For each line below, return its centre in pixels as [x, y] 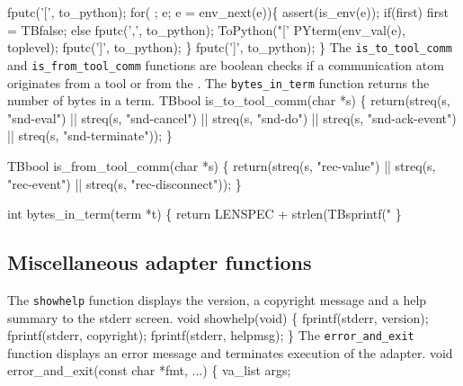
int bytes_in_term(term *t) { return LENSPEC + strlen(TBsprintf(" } [205, 214]
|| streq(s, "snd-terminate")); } [90, 135]
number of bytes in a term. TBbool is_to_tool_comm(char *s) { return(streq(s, [229, 100]
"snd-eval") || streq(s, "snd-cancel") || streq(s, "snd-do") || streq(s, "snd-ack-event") [232, 117]
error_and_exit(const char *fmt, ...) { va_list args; [149, 370]
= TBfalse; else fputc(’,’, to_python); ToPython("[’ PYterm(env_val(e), [206, 29]
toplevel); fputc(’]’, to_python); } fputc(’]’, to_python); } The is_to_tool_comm [230, 47]
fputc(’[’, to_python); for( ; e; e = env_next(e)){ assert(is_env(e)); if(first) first [228, 12]
